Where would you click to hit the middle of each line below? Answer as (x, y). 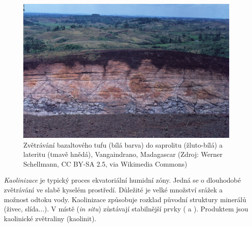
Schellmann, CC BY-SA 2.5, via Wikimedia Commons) (105, 163)
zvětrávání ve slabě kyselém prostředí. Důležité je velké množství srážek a (113, 189)
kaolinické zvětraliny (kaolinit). (50, 218)
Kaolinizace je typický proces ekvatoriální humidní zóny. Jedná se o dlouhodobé (122, 180)
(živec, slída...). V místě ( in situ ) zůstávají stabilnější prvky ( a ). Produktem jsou (126, 209)
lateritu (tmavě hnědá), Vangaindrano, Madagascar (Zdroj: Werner (123, 154)
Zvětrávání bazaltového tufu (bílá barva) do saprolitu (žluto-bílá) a (123, 144)
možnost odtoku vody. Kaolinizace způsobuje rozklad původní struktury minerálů (125, 199)
